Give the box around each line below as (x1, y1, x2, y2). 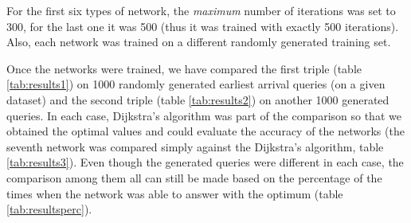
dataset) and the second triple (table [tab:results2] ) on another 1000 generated (6, 91, 389, 108)
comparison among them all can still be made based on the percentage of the (6, 169, 382, 186)
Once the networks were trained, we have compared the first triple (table (6, 60, 362, 76)
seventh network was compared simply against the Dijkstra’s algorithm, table (6, 138, 384, 155)
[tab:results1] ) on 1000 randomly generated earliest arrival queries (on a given (6, 76, 386, 92)
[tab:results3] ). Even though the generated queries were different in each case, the (6, 154, 404, 170)
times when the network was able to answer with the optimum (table (6, 185, 343, 201)
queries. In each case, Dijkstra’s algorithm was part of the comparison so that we (6, 107, 401, 123)
